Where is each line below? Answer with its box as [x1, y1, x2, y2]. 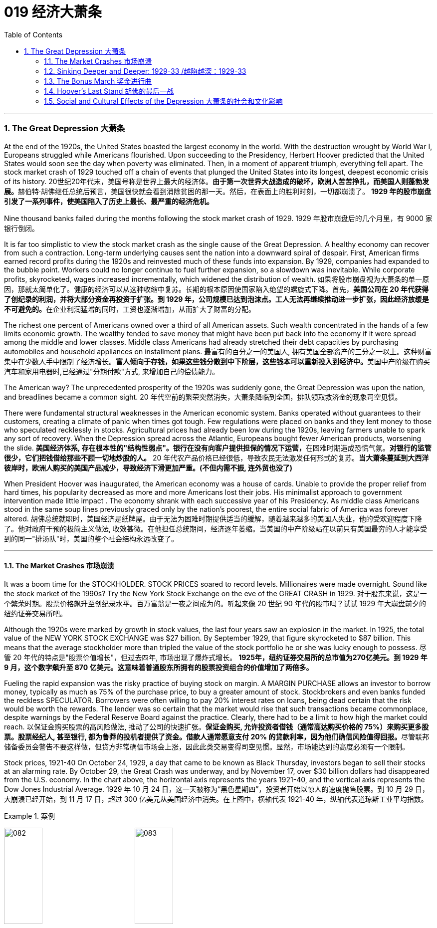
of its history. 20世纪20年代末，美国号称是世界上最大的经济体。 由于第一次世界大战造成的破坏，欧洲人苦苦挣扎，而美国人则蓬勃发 [4, 177, 430, 186]
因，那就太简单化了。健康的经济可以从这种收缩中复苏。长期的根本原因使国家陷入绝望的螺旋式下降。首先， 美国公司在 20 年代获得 [4, 284, 429, 293]
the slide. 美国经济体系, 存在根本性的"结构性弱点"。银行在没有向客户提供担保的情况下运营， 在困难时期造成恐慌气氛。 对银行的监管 [4, 443, 432, 452]
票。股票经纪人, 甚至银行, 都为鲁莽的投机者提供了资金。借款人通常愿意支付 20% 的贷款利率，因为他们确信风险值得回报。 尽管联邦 [4, 732, 430, 741]
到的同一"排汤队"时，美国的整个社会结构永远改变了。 [4, 534, 179, 543]
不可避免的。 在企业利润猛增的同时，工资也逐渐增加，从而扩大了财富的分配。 [4, 304, 255, 313]
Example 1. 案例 [4, 811, 55, 820]
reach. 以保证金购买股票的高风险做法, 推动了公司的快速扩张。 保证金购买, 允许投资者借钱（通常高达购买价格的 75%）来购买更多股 [4, 722, 429, 731]
